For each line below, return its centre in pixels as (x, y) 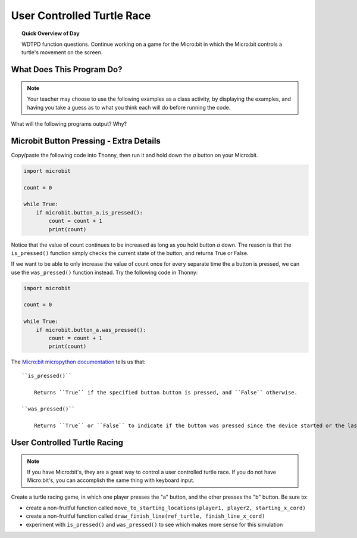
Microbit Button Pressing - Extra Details (86, 141)
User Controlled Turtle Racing (67, 442)
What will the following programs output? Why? (69, 124)
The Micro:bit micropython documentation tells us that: (78, 362)
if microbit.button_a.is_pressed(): (89, 212)
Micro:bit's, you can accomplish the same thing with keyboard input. (111, 480)
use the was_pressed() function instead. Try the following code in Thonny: (104, 272)
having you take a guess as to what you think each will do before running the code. (129, 107)
